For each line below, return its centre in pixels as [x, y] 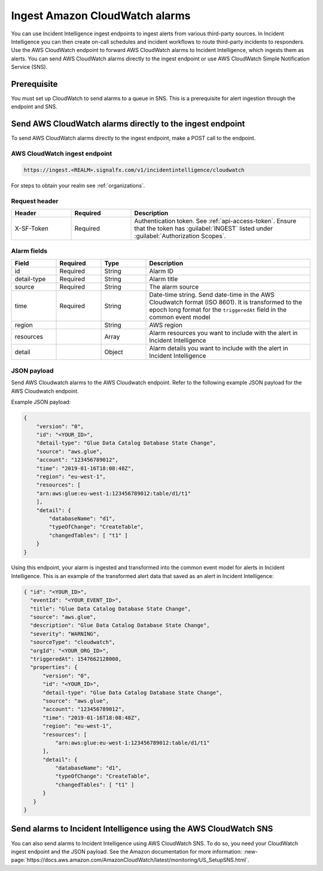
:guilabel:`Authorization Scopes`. [180, 235]
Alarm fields [29, 251]
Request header [35, 201]
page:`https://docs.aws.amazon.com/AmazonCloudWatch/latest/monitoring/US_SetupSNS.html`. [130, 860]
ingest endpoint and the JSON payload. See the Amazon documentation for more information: [127, 851]
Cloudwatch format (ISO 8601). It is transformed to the [226, 302]
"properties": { [54, 667]
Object [114, 352]
